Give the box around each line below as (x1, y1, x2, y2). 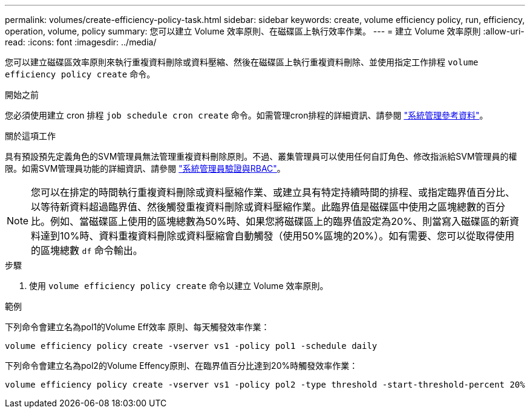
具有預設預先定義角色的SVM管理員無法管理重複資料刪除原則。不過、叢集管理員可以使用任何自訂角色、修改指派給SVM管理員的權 (5, 151, 517, 161)
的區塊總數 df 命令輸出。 (31, 244, 143, 256)
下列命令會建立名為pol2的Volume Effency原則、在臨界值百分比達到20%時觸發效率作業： (5, 360, 358, 371)
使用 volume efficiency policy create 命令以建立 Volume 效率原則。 (29, 281, 329, 291)
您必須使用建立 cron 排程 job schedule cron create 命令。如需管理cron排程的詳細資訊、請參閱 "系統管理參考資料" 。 (5, 110, 488, 120)
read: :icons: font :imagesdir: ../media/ (5, 37, 157, 47)
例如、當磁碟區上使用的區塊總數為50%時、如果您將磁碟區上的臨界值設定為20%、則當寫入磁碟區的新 (50, 215, 509, 227)
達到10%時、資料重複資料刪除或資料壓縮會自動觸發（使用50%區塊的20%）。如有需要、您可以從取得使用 (41, 230, 515, 242)
